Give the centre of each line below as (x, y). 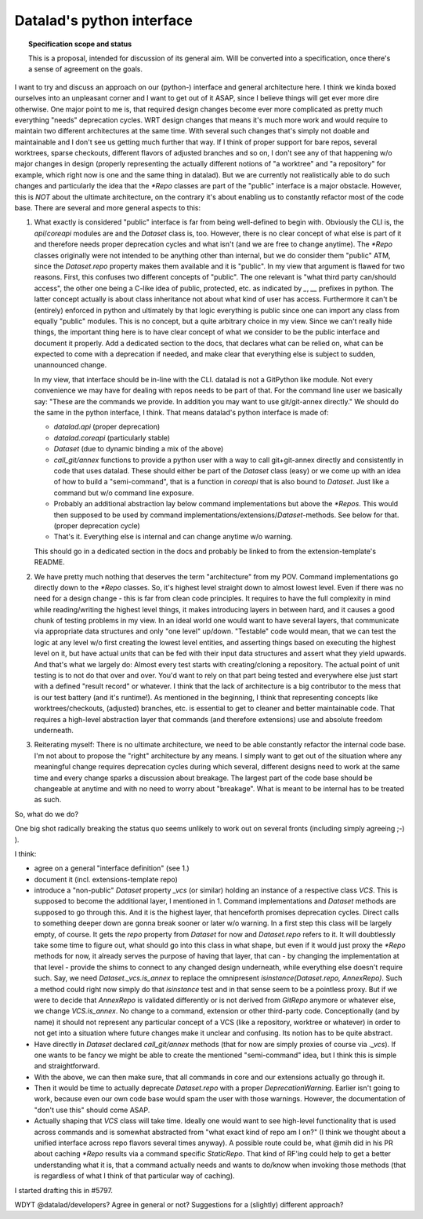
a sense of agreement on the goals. (86, 69)
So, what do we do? (46, 814)
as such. (48, 800)
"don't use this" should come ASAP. (92, 1110)
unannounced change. (70, 365)
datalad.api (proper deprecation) (107, 427)
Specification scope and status (80, 44)
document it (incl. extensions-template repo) (106, 879)
